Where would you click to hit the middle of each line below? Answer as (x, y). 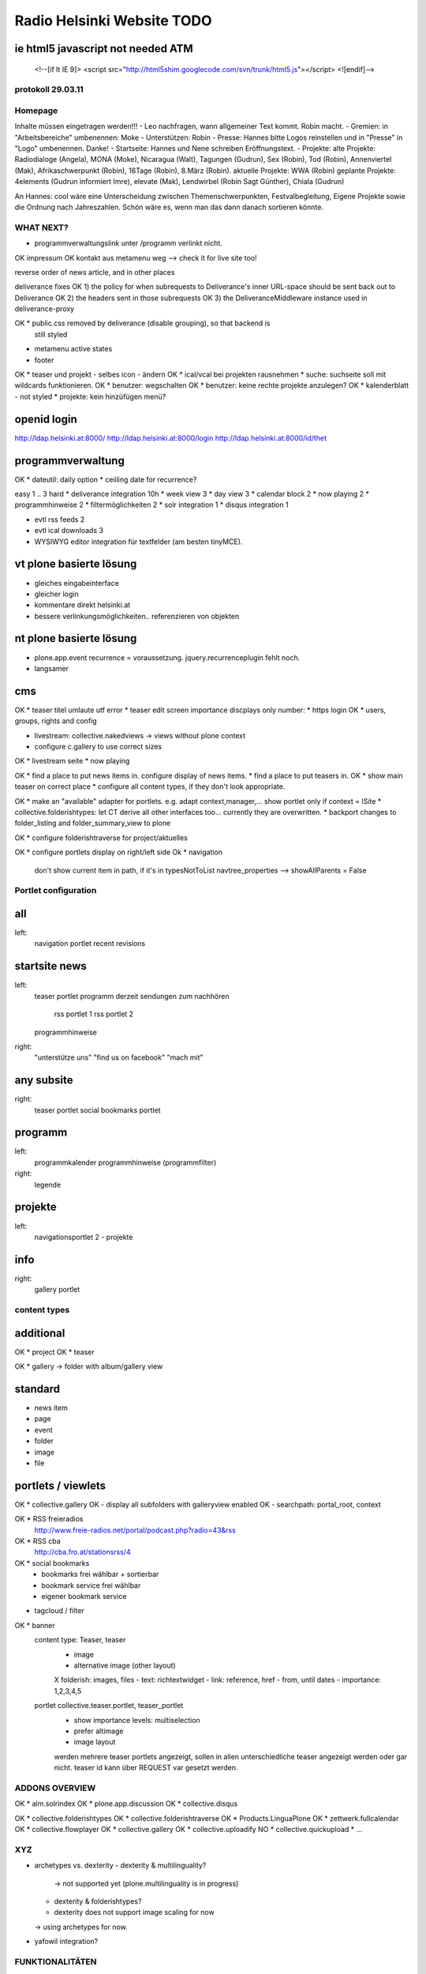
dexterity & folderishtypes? (98, 1901)
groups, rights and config (56, 721)
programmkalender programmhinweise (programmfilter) (125, 1162)
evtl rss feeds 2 (60, 519)
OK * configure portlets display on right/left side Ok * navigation (119, 852)
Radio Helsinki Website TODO (113, 21)
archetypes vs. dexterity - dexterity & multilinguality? (120, 1865)
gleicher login (56, 594)
